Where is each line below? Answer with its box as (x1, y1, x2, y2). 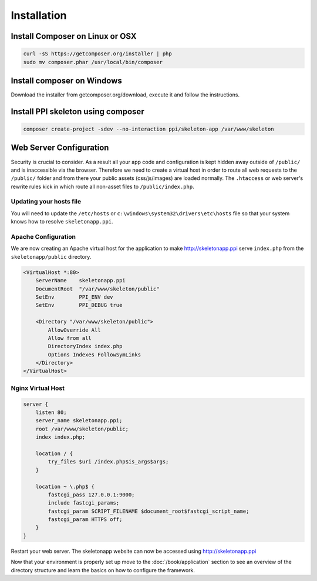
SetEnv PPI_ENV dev (35, 293, 114, 300)
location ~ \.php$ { (35, 483, 95, 490)
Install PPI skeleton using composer (11, 106, 144, 116)
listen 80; (35, 409, 67, 416)
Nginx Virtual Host (11, 384, 65, 392)
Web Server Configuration (11, 143, 109, 153)
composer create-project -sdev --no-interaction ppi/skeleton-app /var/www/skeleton (23, 126, 274, 132)
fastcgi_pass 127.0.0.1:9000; (48, 491, 135, 498)
